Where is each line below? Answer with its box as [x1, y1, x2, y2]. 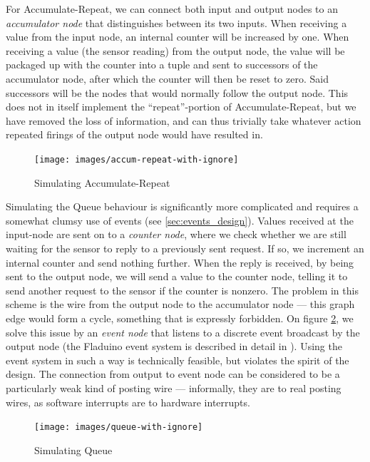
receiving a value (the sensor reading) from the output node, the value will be [6, 43, 345, 58]
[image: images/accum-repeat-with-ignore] [34, 154, 239, 165]
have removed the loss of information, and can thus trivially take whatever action [6, 113, 361, 128]
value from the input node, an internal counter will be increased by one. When [6, 29, 349, 44]
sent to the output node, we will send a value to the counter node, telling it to [6, 269, 348, 284]
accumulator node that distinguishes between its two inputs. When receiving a [6, 15, 347, 30]
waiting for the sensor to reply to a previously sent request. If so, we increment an [6, 240, 364, 255]
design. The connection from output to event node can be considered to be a [6, 366, 340, 381]
